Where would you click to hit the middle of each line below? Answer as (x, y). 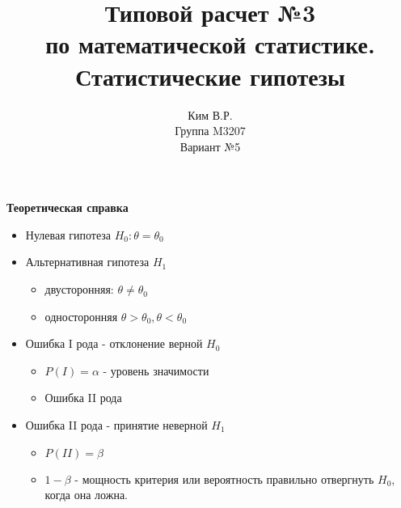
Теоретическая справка (68, 207)
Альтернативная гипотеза (87, 262)
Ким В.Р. (210, 114)
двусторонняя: (79, 289)
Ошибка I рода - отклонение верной (114, 343)
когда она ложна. (87, 495)
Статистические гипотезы (210, 76)
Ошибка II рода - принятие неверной (116, 425)
